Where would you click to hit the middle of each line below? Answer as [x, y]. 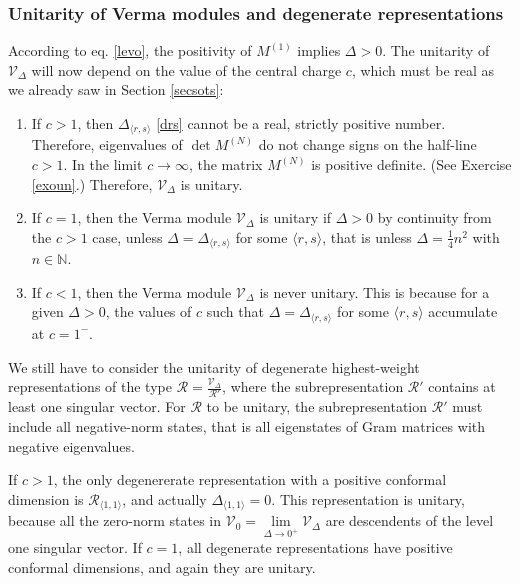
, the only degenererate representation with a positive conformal [250, 479]
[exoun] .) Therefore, [92, 183]
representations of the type [90, 386]
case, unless [127, 236]
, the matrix [225, 164]
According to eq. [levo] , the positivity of [130, 50]
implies [319, 50]
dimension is [46, 498]
